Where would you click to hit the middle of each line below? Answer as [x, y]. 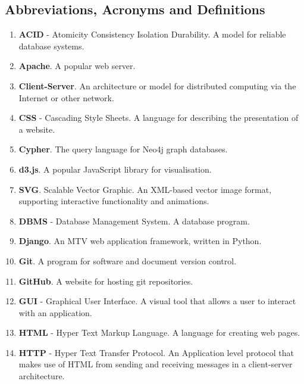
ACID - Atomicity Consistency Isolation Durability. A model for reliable [152, 34]
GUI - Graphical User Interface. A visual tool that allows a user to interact [157, 301]
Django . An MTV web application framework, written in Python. [140, 241]
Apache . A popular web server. [77, 66]
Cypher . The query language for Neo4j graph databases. [123, 149]
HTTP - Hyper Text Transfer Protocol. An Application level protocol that [156, 352]
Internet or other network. [66, 97]
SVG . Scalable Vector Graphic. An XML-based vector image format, [145, 189]
